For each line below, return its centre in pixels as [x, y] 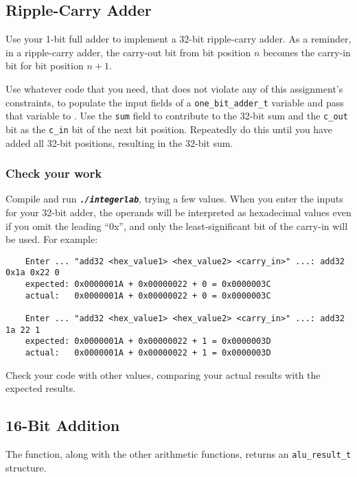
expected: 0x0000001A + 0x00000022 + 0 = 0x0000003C [148, 284]
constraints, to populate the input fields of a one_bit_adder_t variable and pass [175, 102]
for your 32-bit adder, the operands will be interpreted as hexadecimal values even [178, 212]
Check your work [54, 173]
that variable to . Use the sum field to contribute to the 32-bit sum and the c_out [177, 116]
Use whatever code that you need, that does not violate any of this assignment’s [174, 88]
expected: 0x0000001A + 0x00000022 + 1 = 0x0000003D [148, 341]
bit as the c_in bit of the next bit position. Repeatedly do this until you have [169, 129]
